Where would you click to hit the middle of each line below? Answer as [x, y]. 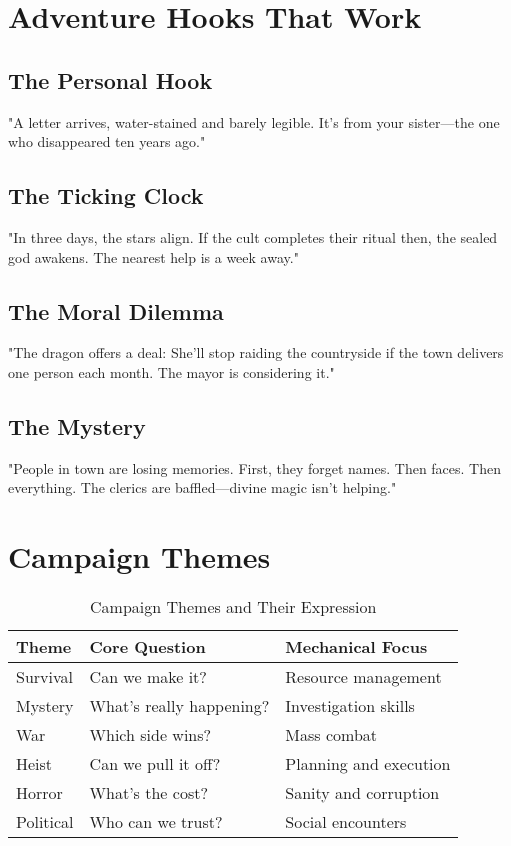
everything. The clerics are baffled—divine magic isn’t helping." [202, 487]
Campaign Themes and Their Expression [233, 607]
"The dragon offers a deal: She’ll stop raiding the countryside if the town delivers [256, 352]
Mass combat [331, 735]
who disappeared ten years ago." [107, 141]
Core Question [147, 647]
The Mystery [77, 425]
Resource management [363, 677]
